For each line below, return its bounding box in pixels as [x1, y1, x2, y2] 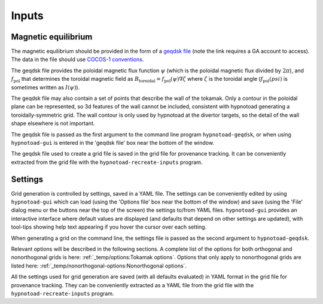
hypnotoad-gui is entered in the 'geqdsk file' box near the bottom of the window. [11, 139, 215, 146]
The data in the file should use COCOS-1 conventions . [11, 56, 144, 63]
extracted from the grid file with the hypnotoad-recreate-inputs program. [11, 159, 203, 166]
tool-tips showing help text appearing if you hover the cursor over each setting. [11, 223, 207, 230]
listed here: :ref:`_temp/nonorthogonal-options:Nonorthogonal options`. [11, 262, 187, 269]
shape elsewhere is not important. [11, 120, 95, 127]
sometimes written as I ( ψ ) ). [11, 84, 80, 91]
